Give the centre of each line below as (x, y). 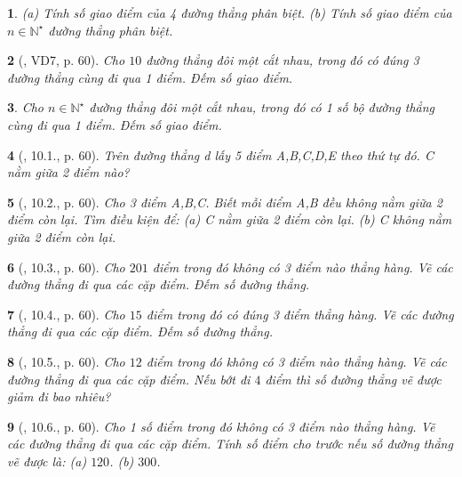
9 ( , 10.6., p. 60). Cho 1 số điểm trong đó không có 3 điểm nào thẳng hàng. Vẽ (221, 426)
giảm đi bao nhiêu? (59, 396)
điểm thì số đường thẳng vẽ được (353, 379)
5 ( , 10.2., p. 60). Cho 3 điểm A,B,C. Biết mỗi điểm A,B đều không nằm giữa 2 (225, 202)
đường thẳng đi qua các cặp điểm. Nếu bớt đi (129, 379)
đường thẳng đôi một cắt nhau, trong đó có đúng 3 (283, 60)
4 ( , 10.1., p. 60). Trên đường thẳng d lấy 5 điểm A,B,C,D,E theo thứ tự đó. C (220, 154)
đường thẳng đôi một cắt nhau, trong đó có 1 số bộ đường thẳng (262, 107)
